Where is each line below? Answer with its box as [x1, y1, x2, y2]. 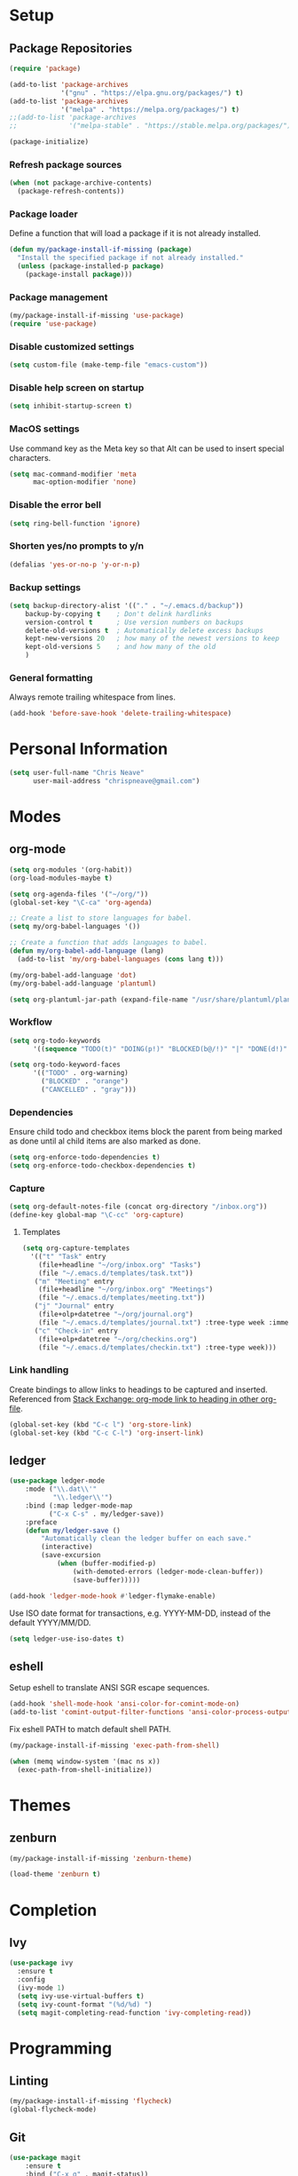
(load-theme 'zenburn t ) [9, 1870, 101, 1879]
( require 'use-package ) [9, 320, 98, 328]
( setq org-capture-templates [21, 1244, 130, 1253]
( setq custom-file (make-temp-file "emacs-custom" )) [9, 360, 208, 369]
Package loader [9, 208, 78, 220]
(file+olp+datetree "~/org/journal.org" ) [38, 1310, 193, 1319]
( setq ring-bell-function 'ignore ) [9, 518, 141, 528]
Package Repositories [9, 41, 133, 56]
